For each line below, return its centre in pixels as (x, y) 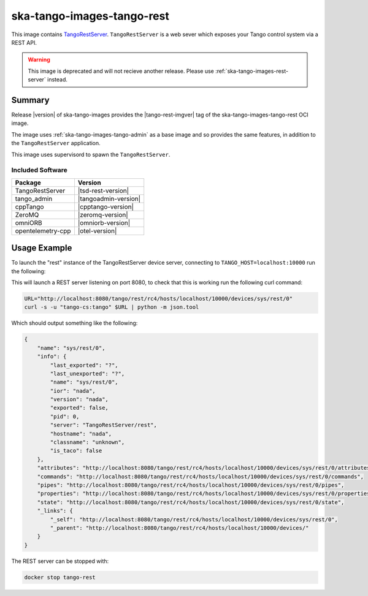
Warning (39, 60)
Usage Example (42, 248)
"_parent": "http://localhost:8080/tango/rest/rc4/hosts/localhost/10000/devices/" (179, 528)
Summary (30, 100)
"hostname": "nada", (81, 434)
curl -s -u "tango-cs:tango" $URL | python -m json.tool (112, 307)
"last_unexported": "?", (87, 373)
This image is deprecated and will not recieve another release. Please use (121, 71)
